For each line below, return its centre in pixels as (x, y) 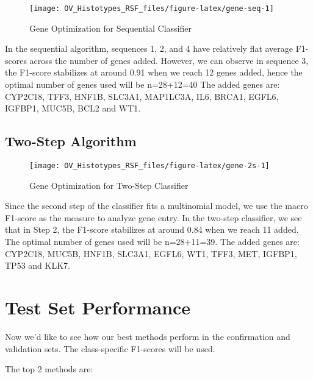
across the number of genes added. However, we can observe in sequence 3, (169, 60)
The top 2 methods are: (49, 369)
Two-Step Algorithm (71, 141)
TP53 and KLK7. (38, 265)
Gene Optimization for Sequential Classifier (110, 28)
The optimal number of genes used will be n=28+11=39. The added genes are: (152, 242)
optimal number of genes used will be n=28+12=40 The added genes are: (142, 84)
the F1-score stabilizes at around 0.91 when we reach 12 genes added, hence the (154, 72)
